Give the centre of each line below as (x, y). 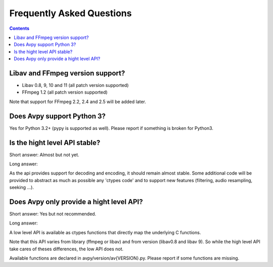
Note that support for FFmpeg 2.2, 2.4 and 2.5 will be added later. (78, 102)
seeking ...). (21, 188)
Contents (19, 28)
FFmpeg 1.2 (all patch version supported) (65, 92)
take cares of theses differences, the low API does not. (66, 249)
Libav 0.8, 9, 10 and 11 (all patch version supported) (75, 85)
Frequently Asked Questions (71, 13)
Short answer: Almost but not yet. (44, 155)
